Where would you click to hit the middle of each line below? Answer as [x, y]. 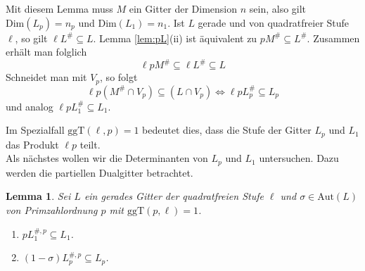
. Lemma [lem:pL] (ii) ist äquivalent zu [175, 38]
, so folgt [119, 77]
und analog [30, 106]
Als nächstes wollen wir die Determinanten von [107, 158]
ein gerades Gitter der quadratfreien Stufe [174, 196]
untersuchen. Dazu [299, 158]
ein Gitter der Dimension [183, 8]
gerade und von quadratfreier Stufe [274, 22]
